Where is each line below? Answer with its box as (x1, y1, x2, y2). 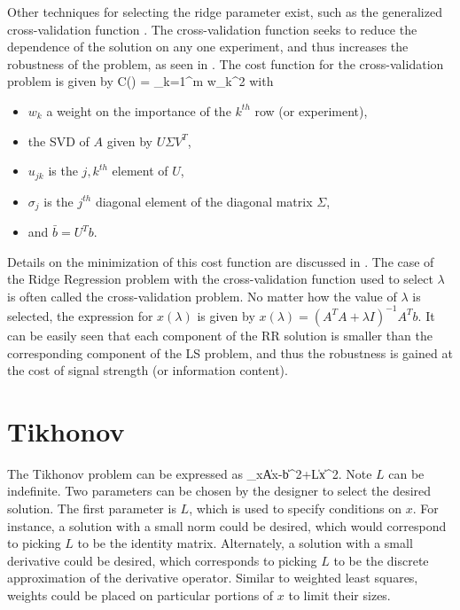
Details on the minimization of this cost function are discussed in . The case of (7, 252, 434, 270)
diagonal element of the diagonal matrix (95, 192, 313, 210)
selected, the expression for (7, 306, 153, 325)
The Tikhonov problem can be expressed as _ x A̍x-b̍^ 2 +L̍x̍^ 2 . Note (7, 464, 372, 482)
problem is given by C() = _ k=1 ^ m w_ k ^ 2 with (7, 72, 274, 90)
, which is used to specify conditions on (189, 499, 402, 518)
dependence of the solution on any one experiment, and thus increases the (7, 37, 409, 56)
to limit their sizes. (288, 586, 391, 604)
